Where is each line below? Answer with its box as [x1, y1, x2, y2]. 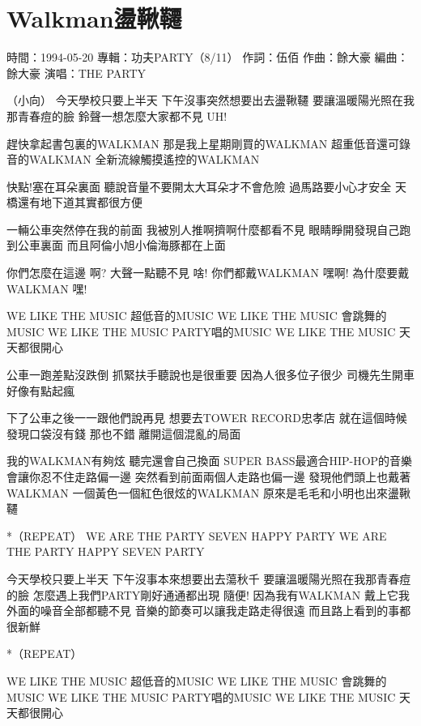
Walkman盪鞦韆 [6, 2, 182, 35]
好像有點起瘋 [6, 382, 74, 399]
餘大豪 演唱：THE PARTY [6, 64, 147, 81]
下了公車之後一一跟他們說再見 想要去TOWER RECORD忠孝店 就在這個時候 [6, 409, 407, 426]
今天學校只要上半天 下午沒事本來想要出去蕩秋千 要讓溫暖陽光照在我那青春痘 [6, 570, 411, 587]
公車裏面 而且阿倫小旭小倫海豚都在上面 [17, 237, 226, 254]
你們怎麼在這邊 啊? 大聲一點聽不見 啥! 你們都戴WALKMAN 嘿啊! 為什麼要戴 [6, 264, 410, 281]
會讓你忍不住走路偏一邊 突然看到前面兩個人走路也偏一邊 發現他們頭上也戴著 [6, 468, 411, 485]
